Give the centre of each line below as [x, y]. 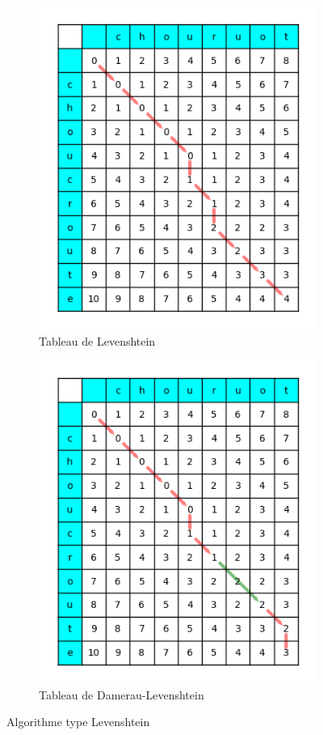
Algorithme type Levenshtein [78, 722]
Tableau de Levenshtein [97, 340]
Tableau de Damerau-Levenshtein [122, 694]
